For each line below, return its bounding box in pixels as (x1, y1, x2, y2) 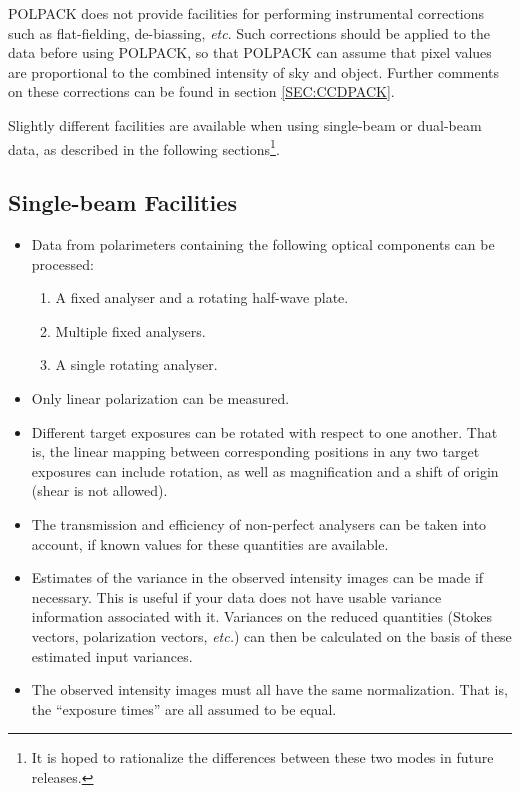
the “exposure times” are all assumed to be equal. (31, 698, 337, 719)
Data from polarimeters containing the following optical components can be (31, 234, 495, 255)
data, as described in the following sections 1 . (8, 135, 280, 159)
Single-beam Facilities (8, 187, 237, 218)
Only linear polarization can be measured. (31, 387, 290, 408)
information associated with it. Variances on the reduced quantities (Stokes (31, 606, 492, 627)
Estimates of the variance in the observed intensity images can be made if (31, 567, 484, 588)
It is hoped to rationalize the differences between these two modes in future (31, 747, 494, 768)
